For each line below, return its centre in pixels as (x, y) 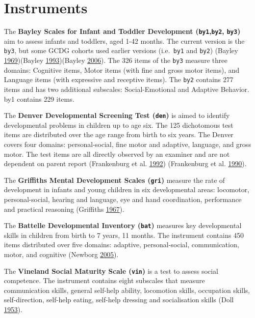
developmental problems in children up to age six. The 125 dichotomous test (119, 125)
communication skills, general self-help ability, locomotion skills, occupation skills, (127, 290)
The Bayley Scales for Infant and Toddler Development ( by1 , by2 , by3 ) (122, 31)
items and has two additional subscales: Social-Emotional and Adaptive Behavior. (127, 89)
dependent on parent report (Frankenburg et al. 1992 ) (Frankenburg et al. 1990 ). (125, 163)
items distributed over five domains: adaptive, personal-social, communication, (122, 245)
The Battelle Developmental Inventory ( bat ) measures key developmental (123, 225)
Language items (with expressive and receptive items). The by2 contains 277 (119, 79)
